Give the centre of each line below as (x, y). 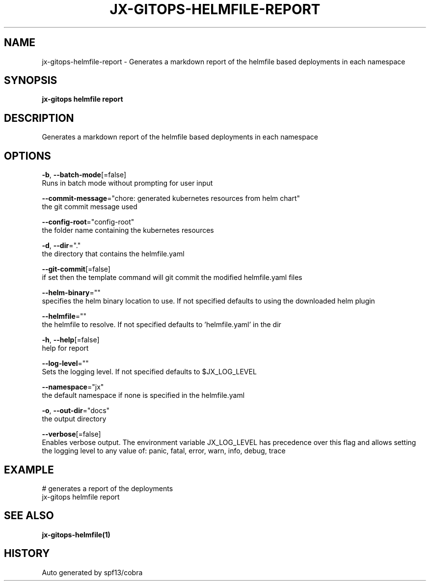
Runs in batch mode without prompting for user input (127, 183)
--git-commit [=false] (76, 269)
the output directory (74, 419)
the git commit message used (90, 207)
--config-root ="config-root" (88, 222)
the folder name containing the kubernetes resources (128, 230)
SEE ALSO (29, 516)
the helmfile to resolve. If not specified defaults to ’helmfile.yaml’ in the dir (161, 325)
